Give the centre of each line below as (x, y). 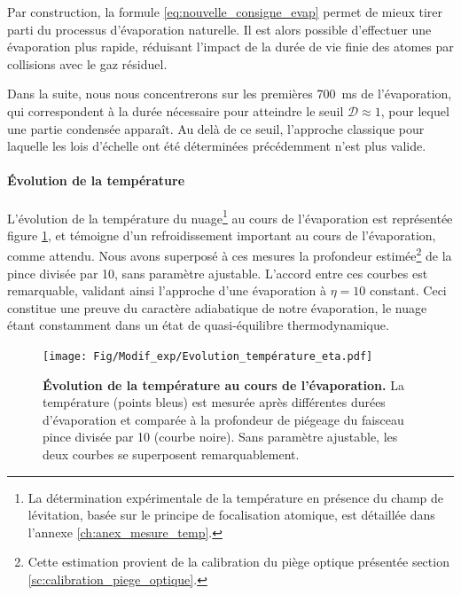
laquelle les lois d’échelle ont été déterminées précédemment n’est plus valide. (217, 146)
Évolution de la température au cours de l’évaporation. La (223, 384)
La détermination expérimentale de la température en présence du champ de (236, 497)
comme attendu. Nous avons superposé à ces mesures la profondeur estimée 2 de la (230, 254)
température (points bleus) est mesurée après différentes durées (214, 402)
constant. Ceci (408, 290)
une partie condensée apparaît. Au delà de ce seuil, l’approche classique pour (216, 128)
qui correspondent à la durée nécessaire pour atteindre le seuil (176, 110)
